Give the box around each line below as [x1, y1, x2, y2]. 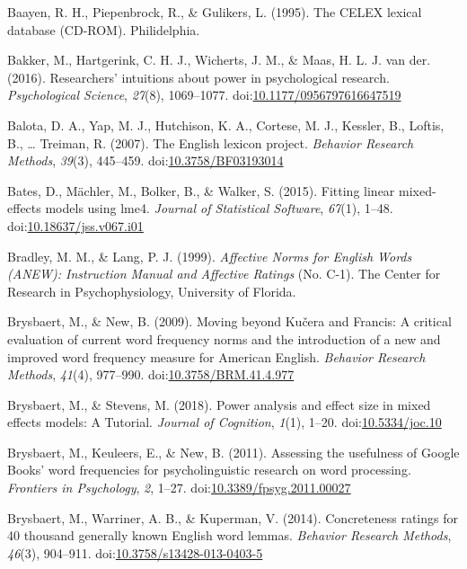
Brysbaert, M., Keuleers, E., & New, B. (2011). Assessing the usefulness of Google [7, 442, 460, 461]
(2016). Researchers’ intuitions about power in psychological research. [7, 67, 390, 86]
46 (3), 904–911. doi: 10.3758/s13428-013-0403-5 [7, 543, 263, 562]
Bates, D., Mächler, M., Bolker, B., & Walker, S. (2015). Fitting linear [7, 181, 395, 200]
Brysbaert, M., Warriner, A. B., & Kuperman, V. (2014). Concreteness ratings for [7, 508, 458, 527]
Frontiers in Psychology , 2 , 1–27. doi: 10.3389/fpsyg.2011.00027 [7, 478, 351, 497]
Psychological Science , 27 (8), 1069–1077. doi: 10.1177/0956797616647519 [7, 85, 401, 104]
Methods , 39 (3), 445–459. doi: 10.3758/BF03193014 [7, 151, 284, 170]
